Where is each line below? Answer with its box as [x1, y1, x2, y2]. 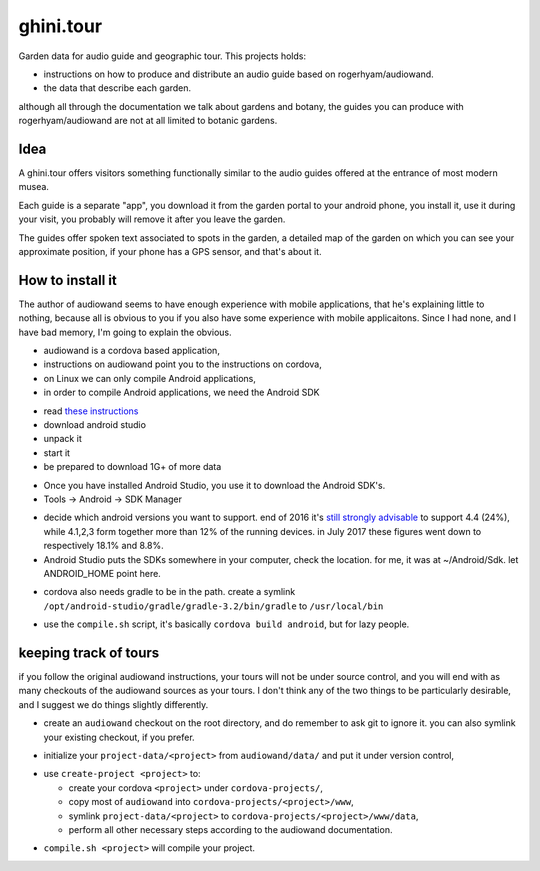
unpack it [43, 433, 82, 445]
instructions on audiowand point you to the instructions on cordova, [43, 358, 322, 370]
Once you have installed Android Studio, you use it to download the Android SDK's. [43, 479, 386, 491]
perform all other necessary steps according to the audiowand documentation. [68, 823, 393, 835]
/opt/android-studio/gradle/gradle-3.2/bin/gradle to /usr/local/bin [43, 600, 384, 612]
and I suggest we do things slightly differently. [18, 698, 209, 710]
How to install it [18, 271, 117, 289]
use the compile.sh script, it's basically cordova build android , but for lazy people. [43, 618, 410, 630]
